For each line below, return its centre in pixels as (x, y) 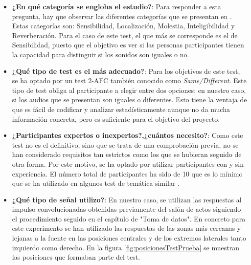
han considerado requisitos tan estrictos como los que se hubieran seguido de (127, 154)
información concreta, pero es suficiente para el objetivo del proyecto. (116, 119)
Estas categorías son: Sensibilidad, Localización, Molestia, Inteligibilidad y (123, 26)
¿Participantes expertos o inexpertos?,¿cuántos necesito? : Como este (127, 135)
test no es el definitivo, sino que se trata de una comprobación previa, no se (125, 144)
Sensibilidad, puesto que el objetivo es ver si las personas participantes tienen (128, 45)
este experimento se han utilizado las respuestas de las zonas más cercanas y (126, 228)
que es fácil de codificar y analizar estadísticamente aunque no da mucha (121, 109)
